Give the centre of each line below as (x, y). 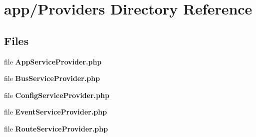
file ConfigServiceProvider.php (57, 95)
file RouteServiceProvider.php (56, 128)
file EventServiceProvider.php (56, 112)
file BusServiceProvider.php (52, 78)
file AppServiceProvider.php (53, 61)
